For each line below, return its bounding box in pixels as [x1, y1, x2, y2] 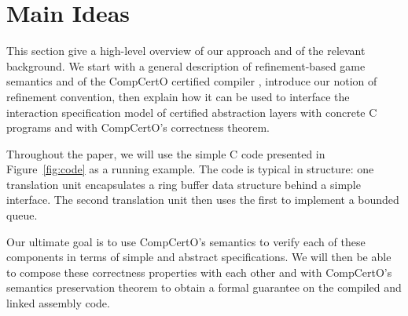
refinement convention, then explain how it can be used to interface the [6, 88, 350, 104]
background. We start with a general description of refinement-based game [6, 57, 366, 74]
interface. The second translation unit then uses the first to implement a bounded [6, 191, 399, 208]
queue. [6, 207, 38, 223]
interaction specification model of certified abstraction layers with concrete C [6, 104, 377, 120]
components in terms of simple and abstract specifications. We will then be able [6, 249, 391, 265]
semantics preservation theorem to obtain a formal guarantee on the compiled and [6, 279, 402, 296]
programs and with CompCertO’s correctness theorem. [6, 119, 270, 136]
